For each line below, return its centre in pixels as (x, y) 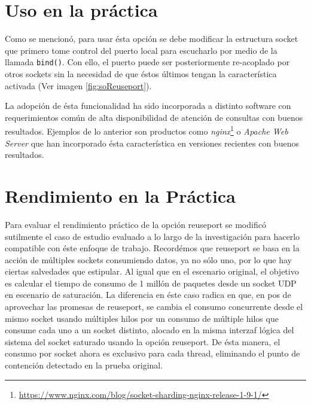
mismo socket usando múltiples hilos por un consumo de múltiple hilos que (142, 318)
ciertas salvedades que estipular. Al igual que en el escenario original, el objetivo (152, 271)
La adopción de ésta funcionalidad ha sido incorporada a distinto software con (148, 106)
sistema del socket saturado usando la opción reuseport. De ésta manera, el (143, 341)
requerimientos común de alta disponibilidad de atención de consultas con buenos (154, 117)
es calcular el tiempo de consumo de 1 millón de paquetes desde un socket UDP (151, 283)
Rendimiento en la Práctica (120, 195)
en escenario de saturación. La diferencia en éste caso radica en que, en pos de (148, 295)
